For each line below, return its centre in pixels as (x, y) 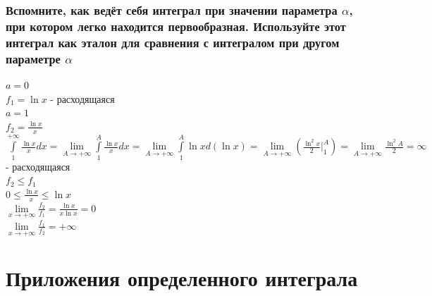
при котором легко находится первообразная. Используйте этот (176, 26)
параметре (33, 58)
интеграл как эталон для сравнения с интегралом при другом (173, 42)
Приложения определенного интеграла (182, 278)
